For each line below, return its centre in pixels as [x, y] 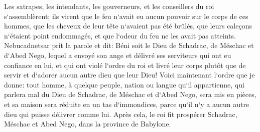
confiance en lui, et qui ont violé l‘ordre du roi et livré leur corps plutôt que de [125, 65]
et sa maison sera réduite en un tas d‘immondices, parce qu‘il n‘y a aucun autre [127, 104]
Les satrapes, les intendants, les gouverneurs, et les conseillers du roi [109, 6]
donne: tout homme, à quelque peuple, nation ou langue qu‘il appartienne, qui [124, 84]
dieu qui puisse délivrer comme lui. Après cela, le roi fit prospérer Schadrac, [121, 114]
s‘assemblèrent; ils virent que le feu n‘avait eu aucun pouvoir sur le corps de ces [126, 16]
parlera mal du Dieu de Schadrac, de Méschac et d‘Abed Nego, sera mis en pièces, [130, 94]
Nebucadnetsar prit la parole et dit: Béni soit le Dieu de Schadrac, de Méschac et [129, 45]
